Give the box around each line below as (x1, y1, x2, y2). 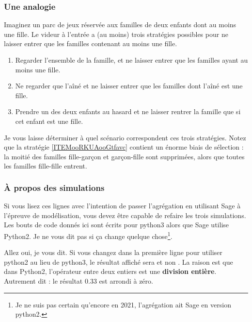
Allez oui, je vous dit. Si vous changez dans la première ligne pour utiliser (4, 247, 222, 257)
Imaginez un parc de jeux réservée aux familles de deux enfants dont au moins (4, 19, 236, 30)
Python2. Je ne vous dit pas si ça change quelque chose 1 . (4, 229, 173, 241)
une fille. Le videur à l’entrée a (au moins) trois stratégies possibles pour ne (4, 29, 228, 39)
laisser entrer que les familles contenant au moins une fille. (4, 38, 177, 49)
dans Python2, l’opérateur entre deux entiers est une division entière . (4, 266, 217, 276)
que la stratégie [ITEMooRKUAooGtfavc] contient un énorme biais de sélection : (4, 142, 244, 152)
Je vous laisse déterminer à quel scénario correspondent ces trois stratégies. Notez (4, 132, 246, 142)
